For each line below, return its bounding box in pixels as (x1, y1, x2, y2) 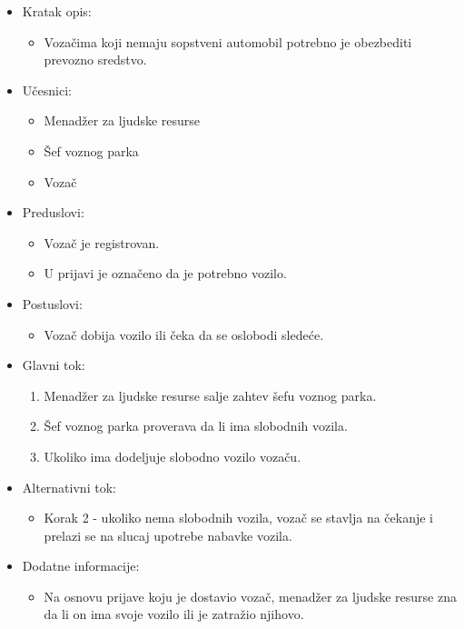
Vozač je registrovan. (44, 233, 160, 252)
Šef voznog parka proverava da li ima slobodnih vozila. (44, 416, 348, 435)
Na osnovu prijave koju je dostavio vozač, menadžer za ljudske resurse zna (44, 586, 457, 605)
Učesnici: (22, 80, 72, 99)
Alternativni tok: (22, 477, 116, 496)
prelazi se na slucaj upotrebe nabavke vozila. (44, 525, 292, 544)
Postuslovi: (22, 294, 83, 313)
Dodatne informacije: (22, 556, 140, 575)
